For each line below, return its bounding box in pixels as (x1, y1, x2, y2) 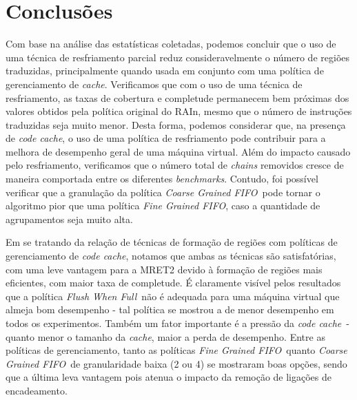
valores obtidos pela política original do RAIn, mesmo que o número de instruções (6, 104, 352, 118)
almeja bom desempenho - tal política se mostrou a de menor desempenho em (6, 302, 334, 317)
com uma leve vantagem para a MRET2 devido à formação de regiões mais (6, 262, 323, 276)
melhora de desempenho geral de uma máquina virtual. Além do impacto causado (6, 144, 351, 158)
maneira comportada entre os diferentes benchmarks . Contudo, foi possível (6, 171, 318, 186)
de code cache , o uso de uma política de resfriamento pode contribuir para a (6, 131, 326, 145)
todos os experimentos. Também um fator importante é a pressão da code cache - (6, 316, 349, 330)
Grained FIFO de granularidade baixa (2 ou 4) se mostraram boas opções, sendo (6, 356, 347, 370)
